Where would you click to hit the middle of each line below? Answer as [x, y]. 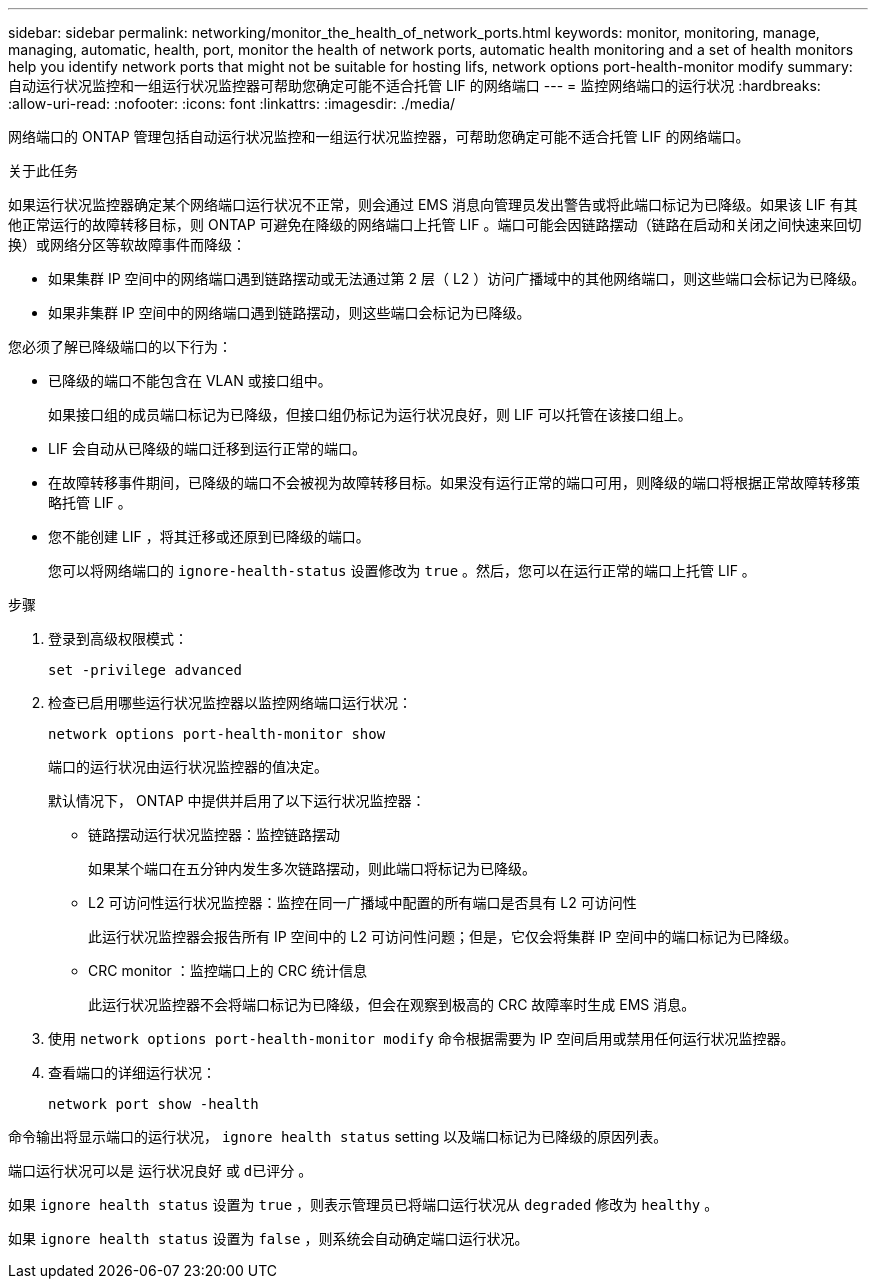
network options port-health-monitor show [217, 734]
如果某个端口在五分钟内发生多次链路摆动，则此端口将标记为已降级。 [312, 868]
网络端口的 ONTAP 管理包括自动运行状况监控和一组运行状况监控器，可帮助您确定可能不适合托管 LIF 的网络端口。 [379, 136]
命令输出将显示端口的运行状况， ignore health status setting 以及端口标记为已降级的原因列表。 [338, 1136]
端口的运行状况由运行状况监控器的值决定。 [188, 766]
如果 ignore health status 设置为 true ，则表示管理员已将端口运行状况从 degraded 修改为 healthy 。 [363, 1204]
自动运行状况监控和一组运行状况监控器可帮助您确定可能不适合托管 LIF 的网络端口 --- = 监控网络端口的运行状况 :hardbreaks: [414, 85]
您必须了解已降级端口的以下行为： [120, 346]
